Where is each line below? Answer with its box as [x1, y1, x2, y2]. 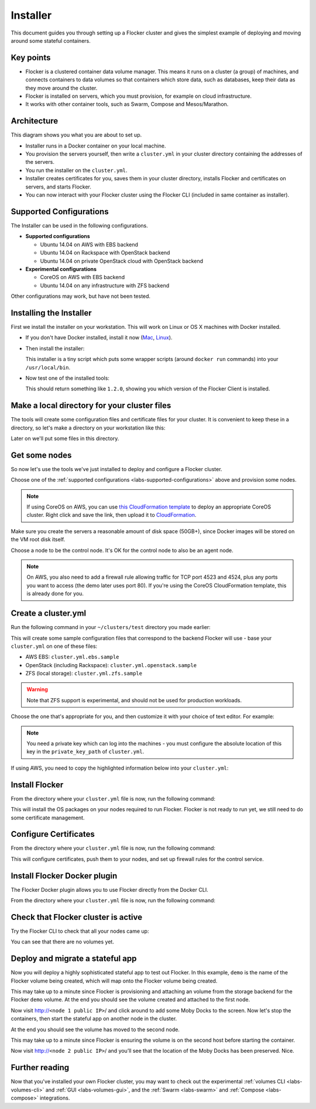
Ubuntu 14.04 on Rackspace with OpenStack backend [40, 249, 170, 256]
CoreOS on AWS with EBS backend [40, 274, 125, 281]
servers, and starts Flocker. [25, 183, 92, 190]
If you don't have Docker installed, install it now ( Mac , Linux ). [25, 334, 173, 341]
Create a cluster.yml [11, 609, 87, 619]
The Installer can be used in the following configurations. [11, 222, 149, 229]
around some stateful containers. [11, 37, 91, 44]
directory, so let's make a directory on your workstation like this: [11, 424, 166, 431]
